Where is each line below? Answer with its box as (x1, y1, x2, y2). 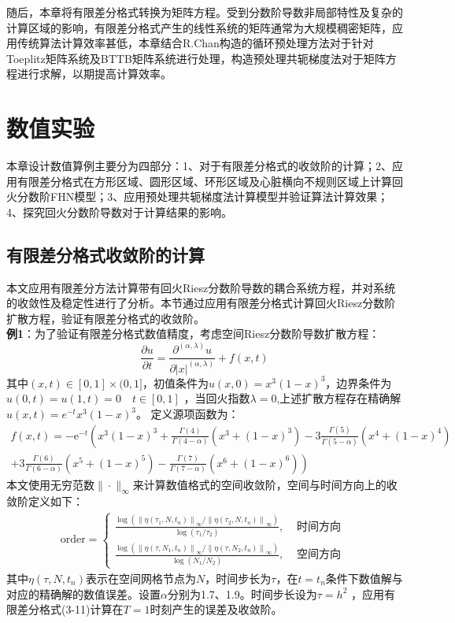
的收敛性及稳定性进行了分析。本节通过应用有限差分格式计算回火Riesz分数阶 (6, 295, 396, 311)
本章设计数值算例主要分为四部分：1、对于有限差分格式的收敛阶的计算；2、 (6, 158, 392, 174)
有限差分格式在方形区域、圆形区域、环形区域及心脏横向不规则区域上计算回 (17, 172, 403, 189)
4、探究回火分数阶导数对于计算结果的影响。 (6, 203, 232, 220)
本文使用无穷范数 (6, 476, 94, 492)
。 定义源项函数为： (135, 406, 239, 422)
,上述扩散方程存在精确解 (276, 390, 401, 406)
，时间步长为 (205, 569, 272, 586)
